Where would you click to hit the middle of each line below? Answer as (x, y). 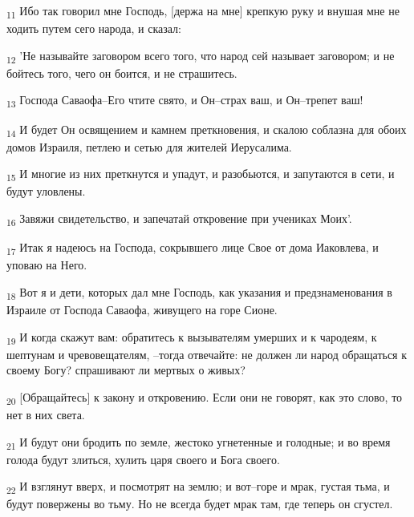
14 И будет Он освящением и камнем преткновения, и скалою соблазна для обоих (207, 130)
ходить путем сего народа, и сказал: (94, 28)
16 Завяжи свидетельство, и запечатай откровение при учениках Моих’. (179, 219)
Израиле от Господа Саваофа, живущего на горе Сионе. (142, 309)
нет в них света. (46, 414)
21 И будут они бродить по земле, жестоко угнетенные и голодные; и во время (199, 442)
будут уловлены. (46, 191)
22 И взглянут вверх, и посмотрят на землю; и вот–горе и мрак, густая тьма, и (198, 487)
